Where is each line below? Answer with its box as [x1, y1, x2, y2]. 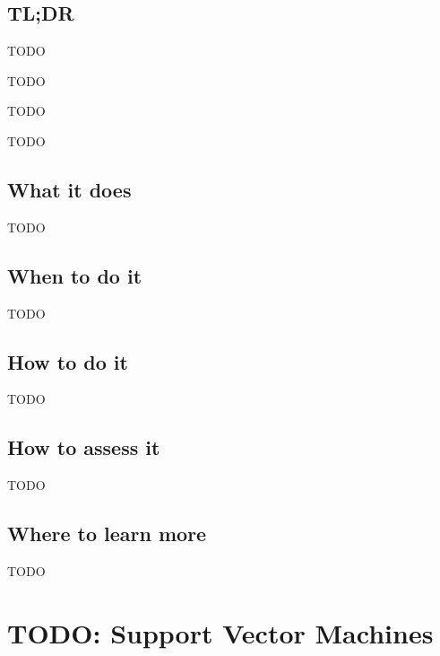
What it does [7, 175, 132, 203]
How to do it [7, 347, 128, 375]
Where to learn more [7, 520, 207, 547]
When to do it [7, 261, 142, 289]
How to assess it [7, 433, 160, 461]
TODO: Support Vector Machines [7, 614, 434, 651]
